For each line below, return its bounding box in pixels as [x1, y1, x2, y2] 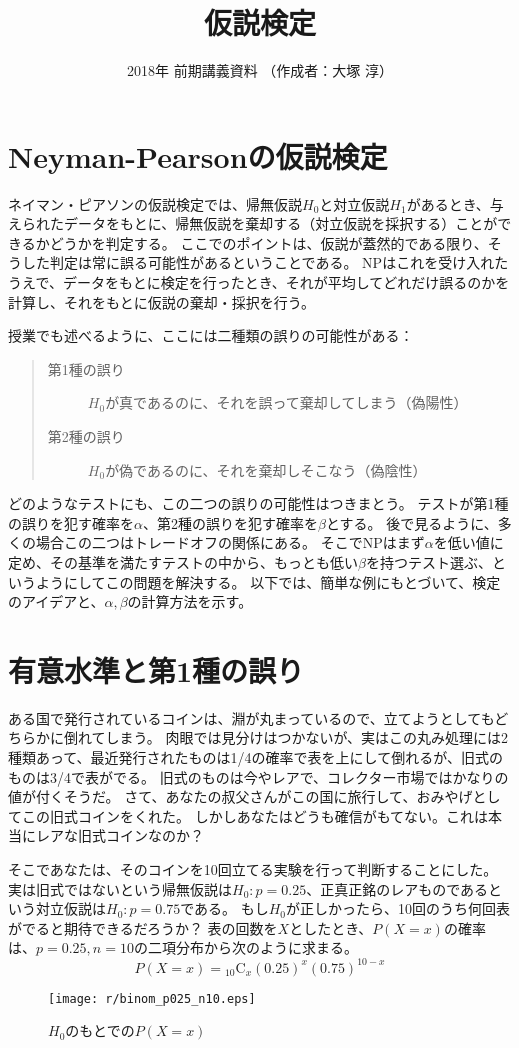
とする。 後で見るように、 [325, 512, 498, 533]
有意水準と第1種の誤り [8, 649, 305, 690]
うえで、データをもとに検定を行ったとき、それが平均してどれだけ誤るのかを [8, 272, 510, 293]
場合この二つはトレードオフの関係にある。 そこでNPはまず [35, 532, 425, 553]
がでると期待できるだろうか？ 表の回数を [8, 917, 278, 938]
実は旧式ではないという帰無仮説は [8, 878, 232, 899]
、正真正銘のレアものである [306, 878, 489, 899]
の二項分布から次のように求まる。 [133, 937, 358, 958]
